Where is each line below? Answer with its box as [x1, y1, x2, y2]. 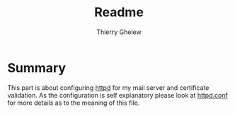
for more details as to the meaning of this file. [7, 98, 140, 107]
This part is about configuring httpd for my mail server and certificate [7, 83, 210, 92]
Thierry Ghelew [96, 28, 142, 36]
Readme [94, 4, 144, 21]
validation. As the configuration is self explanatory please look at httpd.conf [7, 91, 228, 99]
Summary [7, 59, 66, 76]
